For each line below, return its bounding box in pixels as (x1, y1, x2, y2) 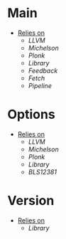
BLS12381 (28, 167, 57, 176)
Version (7, 193, 55, 209)
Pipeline (28, 81, 52, 90)
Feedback (28, 66, 58, 75)
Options (7, 107, 55, 122)
